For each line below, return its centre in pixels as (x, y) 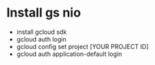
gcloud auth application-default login (69, 54)
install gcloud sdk (42, 32)
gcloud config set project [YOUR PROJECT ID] (83, 46)
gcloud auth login (41, 39)
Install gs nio (44, 13)
